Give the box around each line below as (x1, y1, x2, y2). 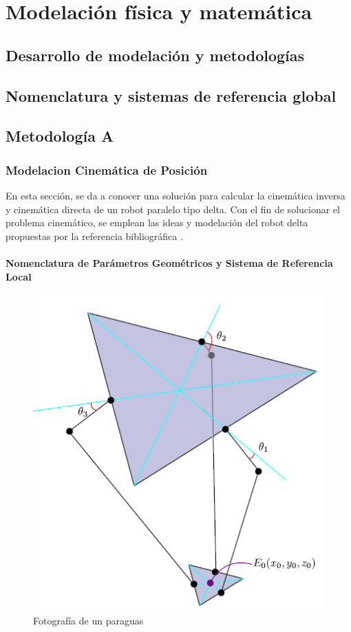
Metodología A (6, 125, 114, 146)
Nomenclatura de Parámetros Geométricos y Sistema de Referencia (6, 255, 333, 270)
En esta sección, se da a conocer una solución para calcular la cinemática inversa (6, 188, 345, 202)
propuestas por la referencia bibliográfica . (6, 228, 183, 243)
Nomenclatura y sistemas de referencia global (6, 85, 337, 106)
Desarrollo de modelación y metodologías (6, 44, 305, 65)
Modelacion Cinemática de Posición (6, 161, 208, 178)
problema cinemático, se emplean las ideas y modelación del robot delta (6, 215, 308, 230)
